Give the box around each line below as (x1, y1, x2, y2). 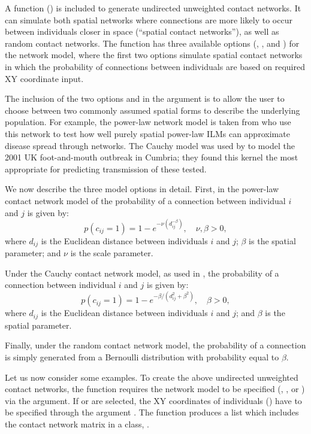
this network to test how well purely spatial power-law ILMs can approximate (5, 127, 290, 139)
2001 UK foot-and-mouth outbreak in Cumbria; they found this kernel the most (5, 151, 298, 163)
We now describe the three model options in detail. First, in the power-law (5, 183, 279, 195)
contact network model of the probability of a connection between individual (5, 194, 286, 207)
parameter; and (5, 247, 61, 259)
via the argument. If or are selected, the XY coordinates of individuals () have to (5, 394, 302, 406)
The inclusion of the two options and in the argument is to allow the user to (5, 92, 285, 105)
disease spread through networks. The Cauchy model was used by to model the (5, 139, 295, 151)
